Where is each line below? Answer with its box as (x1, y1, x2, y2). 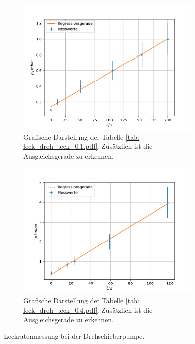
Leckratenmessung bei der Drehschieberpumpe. (4, 330, 145, 341)
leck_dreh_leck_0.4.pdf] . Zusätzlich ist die (23, 304, 153, 315)
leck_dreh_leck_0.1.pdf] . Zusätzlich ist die (23, 141, 153, 151)
